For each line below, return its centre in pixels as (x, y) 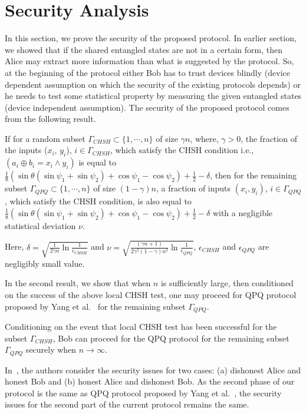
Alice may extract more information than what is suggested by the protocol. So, (149, 61)
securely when (51, 350)
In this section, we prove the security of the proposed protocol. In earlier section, (151, 38)
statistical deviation (40, 225)
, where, (204, 138)
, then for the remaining (253, 175)
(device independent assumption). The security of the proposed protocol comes (147, 107)
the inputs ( (26, 150)
